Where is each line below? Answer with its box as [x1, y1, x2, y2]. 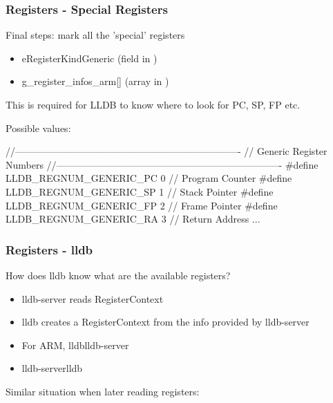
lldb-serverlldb [21, 361, 83, 375]
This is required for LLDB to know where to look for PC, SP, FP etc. [6, 97, 301, 111]
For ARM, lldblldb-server [21, 337, 129, 352]
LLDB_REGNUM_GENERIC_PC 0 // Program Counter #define [6, 171, 292, 185]
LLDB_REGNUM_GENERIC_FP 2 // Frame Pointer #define [6, 198, 278, 212]
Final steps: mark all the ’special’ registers [6, 28, 185, 42]
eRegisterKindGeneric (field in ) [21, 50, 158, 65]
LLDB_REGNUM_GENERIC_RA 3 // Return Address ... [6, 212, 260, 226]
